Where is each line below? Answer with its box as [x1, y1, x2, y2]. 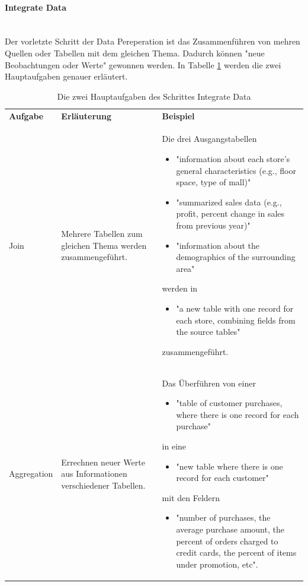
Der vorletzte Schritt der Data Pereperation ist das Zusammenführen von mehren [5, 35, 300, 47]
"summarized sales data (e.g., [176, 195, 282, 208]
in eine [162, 439, 187, 452]
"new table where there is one [176, 460, 283, 472]
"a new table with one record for [176, 302, 294, 314]
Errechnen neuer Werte [61, 455, 145, 468]
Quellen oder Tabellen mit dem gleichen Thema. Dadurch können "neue [5, 46, 265, 59]
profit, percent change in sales [176, 207, 285, 220]
